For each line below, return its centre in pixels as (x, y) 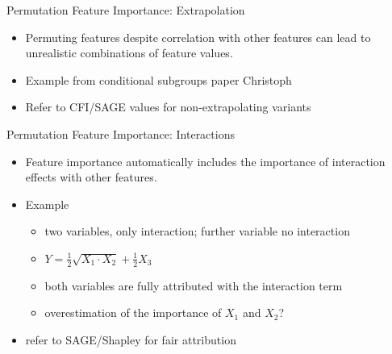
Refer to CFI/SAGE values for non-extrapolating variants (168, 107)
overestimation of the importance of (133, 312)
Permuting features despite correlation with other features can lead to (198, 37)
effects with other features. (91, 177)
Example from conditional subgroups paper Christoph (158, 79)
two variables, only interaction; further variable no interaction (197, 231)
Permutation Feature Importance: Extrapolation (126, 10)
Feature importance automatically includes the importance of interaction (205, 161)
